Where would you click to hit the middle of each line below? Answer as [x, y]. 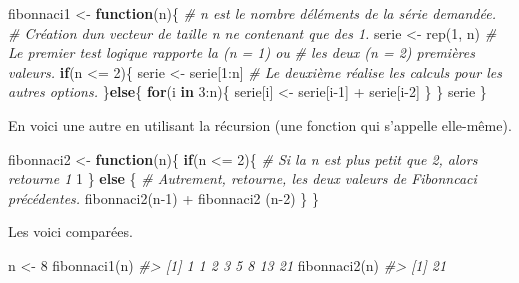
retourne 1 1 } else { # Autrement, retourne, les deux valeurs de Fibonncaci [242, 178]
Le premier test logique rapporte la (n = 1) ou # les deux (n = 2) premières [241, 52]
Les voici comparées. [70, 231]
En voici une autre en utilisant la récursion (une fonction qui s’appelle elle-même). [260, 124]
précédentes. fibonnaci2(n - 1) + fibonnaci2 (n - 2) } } [163, 197]
